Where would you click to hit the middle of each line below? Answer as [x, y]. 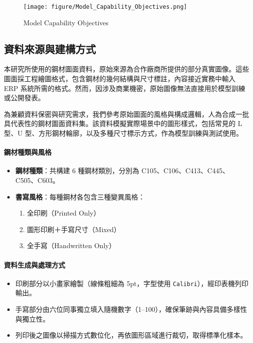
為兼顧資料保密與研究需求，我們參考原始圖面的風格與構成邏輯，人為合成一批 [126, 114]
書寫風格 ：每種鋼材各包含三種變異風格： [80, 196]
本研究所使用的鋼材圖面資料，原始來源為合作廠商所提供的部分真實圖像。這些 [126, 69]
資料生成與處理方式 [35, 264]
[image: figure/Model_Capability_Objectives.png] [105, 7]
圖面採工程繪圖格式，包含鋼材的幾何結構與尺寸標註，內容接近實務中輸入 [120, 79]
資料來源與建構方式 [50, 48]
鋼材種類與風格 [28, 152]
